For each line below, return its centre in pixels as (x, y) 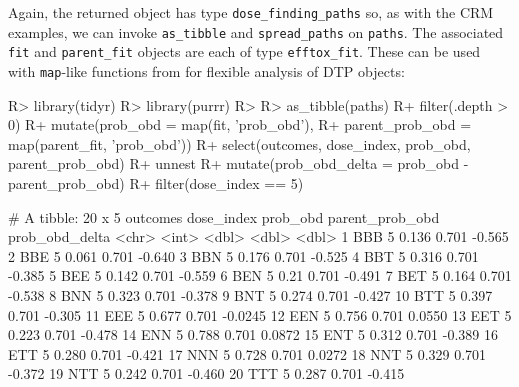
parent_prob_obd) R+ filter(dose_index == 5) (156, 183)
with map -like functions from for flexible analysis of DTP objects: (206, 70)
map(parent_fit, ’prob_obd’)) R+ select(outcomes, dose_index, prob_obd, (239, 143)
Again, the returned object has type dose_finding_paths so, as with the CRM (251, 12)
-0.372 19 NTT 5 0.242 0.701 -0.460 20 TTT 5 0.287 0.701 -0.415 (206, 373)
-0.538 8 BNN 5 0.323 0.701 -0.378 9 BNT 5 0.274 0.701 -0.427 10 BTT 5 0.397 (250, 294)
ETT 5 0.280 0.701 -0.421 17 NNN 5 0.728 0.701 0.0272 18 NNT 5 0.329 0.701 (247, 353)
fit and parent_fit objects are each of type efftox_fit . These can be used (244, 51)
